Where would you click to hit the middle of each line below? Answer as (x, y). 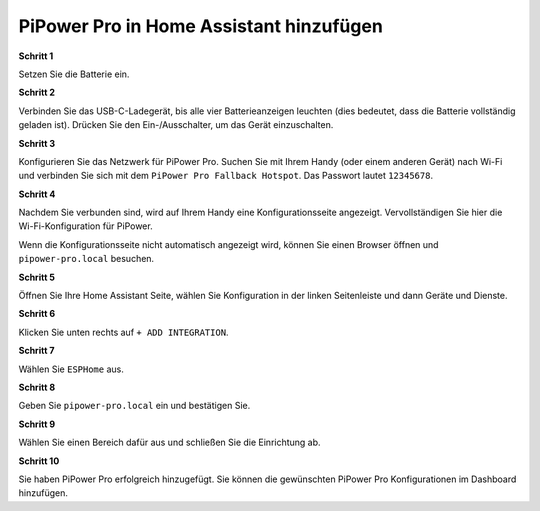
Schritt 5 (36, 277)
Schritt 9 (37, 424)
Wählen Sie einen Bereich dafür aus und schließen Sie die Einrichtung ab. (169, 442)
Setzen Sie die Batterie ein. (74, 74)
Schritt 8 (37, 387)
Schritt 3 (37, 143)
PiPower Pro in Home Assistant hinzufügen (201, 26)
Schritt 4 (37, 194)
